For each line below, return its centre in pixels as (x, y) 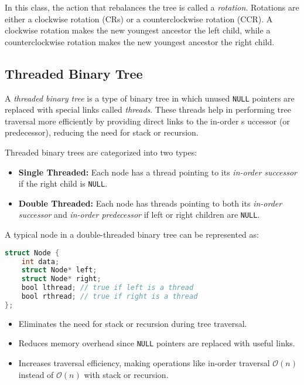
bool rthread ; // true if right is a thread (110, 297)
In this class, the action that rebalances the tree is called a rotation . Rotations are (152, 7)
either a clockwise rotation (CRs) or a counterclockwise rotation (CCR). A (139, 18)
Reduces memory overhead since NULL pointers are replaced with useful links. (157, 343)
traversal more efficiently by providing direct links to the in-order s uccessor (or (147, 121)
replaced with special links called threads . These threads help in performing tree (148, 109)
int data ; (40, 261)
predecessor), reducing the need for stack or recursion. (102, 132)
